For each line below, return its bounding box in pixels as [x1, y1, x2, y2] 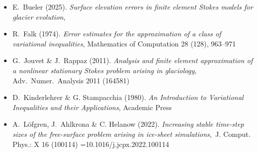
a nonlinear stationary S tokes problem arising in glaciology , [12, 65, 197, 75]
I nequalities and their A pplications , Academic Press [12, 101, 172, 112]
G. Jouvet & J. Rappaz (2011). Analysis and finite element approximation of [12, 55, 253, 66]
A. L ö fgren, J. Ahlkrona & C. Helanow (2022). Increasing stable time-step [12, 119, 244, 129]
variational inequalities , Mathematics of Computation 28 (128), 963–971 [12, 38, 236, 48]
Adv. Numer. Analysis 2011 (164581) [12, 75, 130, 85]
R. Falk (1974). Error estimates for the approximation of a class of [12, 28, 222, 39]
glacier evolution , [12, 11, 66, 22]
